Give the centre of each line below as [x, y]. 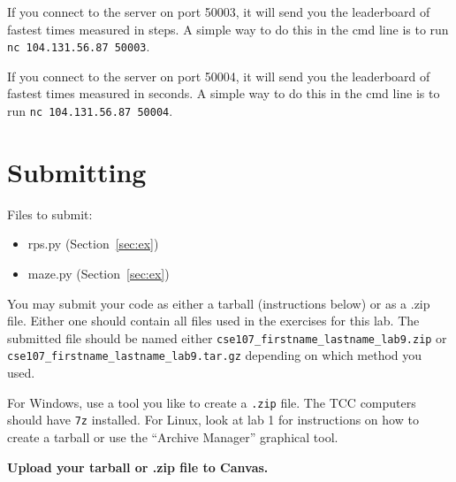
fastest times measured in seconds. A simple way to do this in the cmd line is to [224, 93]
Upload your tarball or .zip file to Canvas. [138, 467]
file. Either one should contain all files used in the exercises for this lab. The [213, 321]
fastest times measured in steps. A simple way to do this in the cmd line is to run [228, 29]
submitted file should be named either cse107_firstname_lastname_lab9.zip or [227, 337]
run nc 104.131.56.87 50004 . [90, 111]
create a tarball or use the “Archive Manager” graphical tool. [173, 437]
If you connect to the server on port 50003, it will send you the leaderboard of [219, 11]
